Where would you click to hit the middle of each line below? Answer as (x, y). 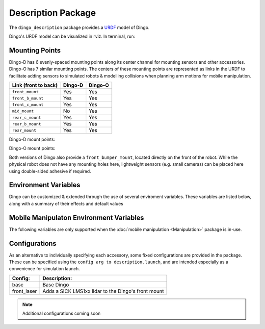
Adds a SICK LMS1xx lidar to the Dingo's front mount (103, 291)
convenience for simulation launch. (45, 269)
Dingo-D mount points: (32, 139)
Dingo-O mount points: (32, 148)
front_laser (25, 291)
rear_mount (24, 130)
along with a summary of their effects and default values (66, 203)
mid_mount (23, 111)
